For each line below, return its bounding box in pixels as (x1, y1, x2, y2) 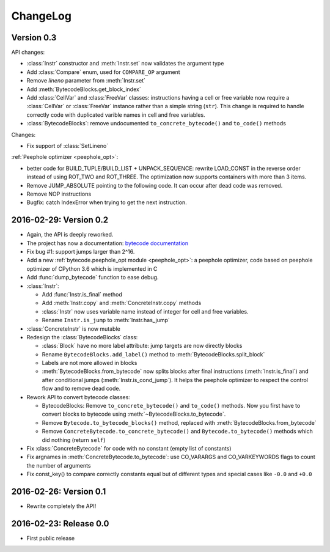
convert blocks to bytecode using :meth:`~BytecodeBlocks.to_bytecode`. (42, 410, 226, 418)
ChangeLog (11, 9, 71, 23)
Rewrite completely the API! (26, 502, 97, 510)
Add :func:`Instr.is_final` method (42, 290, 122, 298)
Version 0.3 (11, 32, 57, 43)
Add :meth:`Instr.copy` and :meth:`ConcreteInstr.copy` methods (42, 300, 202, 307)
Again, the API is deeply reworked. (26, 231, 114, 238)
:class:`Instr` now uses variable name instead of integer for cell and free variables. (42, 307, 249, 315)
